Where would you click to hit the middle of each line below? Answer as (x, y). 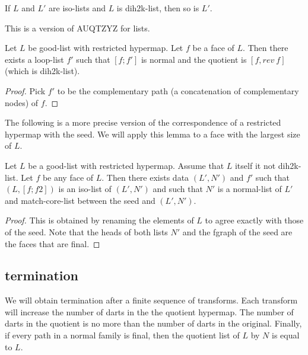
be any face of (68, 177)
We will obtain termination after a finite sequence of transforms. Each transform (151, 300)
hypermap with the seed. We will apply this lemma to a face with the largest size (153, 134)
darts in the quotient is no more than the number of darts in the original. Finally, (153, 323)
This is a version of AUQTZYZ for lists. (77, 28)
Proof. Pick (25, 90)
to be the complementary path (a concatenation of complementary (178, 90)
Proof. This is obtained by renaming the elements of (99, 220)
